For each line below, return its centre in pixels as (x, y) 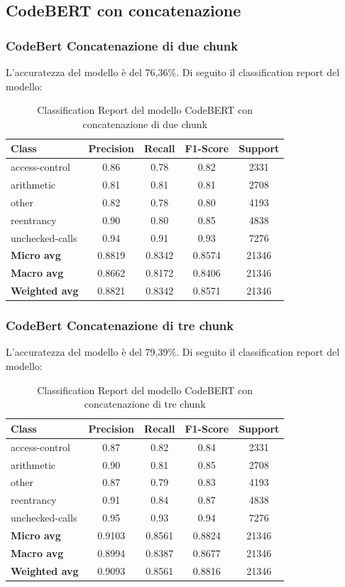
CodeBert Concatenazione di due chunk (122, 45)
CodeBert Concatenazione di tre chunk (120, 326)
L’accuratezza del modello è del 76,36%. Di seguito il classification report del (173, 72)
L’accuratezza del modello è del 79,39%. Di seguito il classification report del (173, 352)
